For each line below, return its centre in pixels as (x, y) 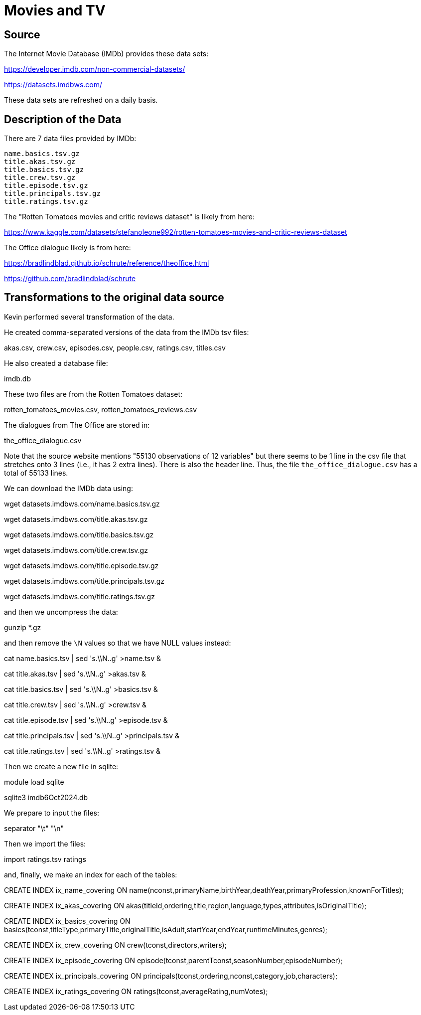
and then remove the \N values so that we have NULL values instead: (118, 643)
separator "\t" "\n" (34, 828)
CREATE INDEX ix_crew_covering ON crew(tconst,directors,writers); (115, 945)
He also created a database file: (56, 363)
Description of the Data (63, 119)
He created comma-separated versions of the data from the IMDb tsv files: (127, 332)
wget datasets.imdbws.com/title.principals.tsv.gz (84, 581)
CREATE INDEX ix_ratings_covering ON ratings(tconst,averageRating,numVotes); (136, 991)
